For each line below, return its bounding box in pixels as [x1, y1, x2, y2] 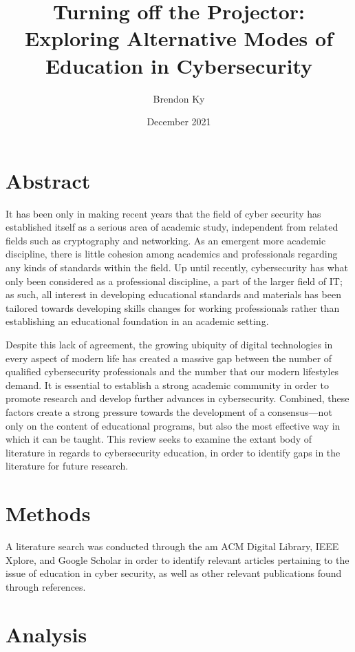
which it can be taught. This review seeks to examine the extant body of [6, 432, 312, 446]
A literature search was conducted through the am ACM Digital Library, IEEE [6, 539, 339, 554]
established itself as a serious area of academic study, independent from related [6, 220, 338, 234]
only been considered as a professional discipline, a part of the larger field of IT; [6, 273, 343, 288]
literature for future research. [6, 459, 129, 473]
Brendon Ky [153, 91, 205, 105]
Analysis [6, 620, 87, 648]
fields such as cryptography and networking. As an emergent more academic [6, 233, 326, 247]
